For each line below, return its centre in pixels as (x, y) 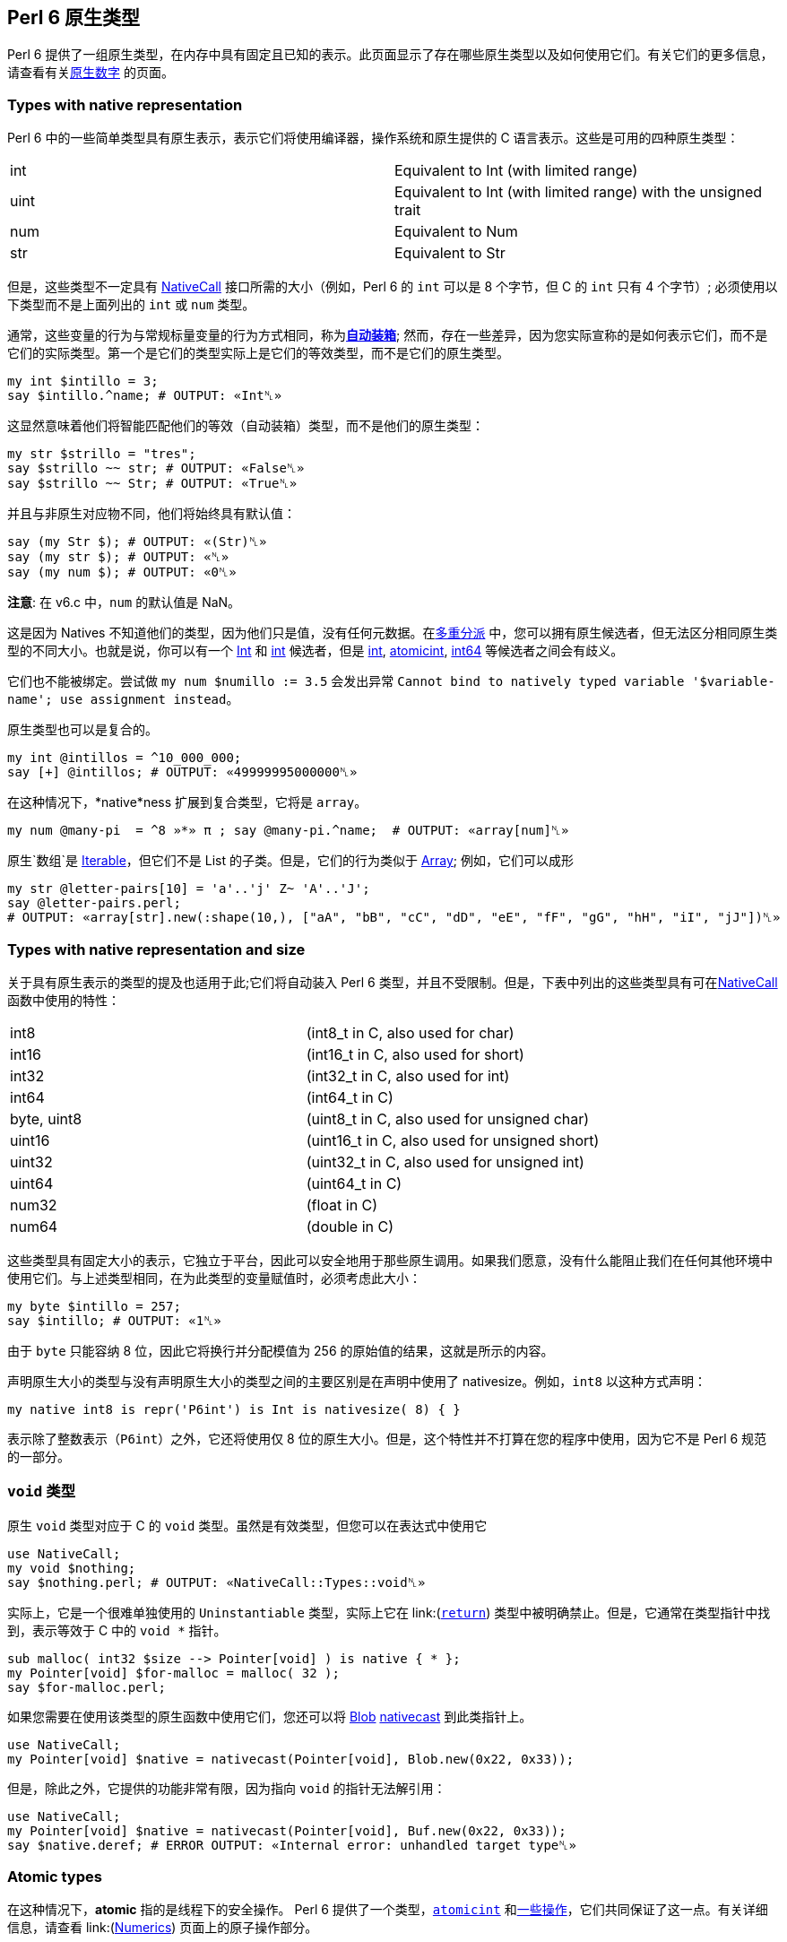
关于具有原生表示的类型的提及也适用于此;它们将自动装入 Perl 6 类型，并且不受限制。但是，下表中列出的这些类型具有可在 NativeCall (393, 982)
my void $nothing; (72, 1568)
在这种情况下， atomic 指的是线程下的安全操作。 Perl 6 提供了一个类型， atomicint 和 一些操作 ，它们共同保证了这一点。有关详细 (388, 1910)
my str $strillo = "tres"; (102, 454)
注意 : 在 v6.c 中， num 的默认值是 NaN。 (124, 603)
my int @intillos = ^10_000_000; (125, 758)
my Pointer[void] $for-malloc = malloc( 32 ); (173, 1673)
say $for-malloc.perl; (87, 1687)
